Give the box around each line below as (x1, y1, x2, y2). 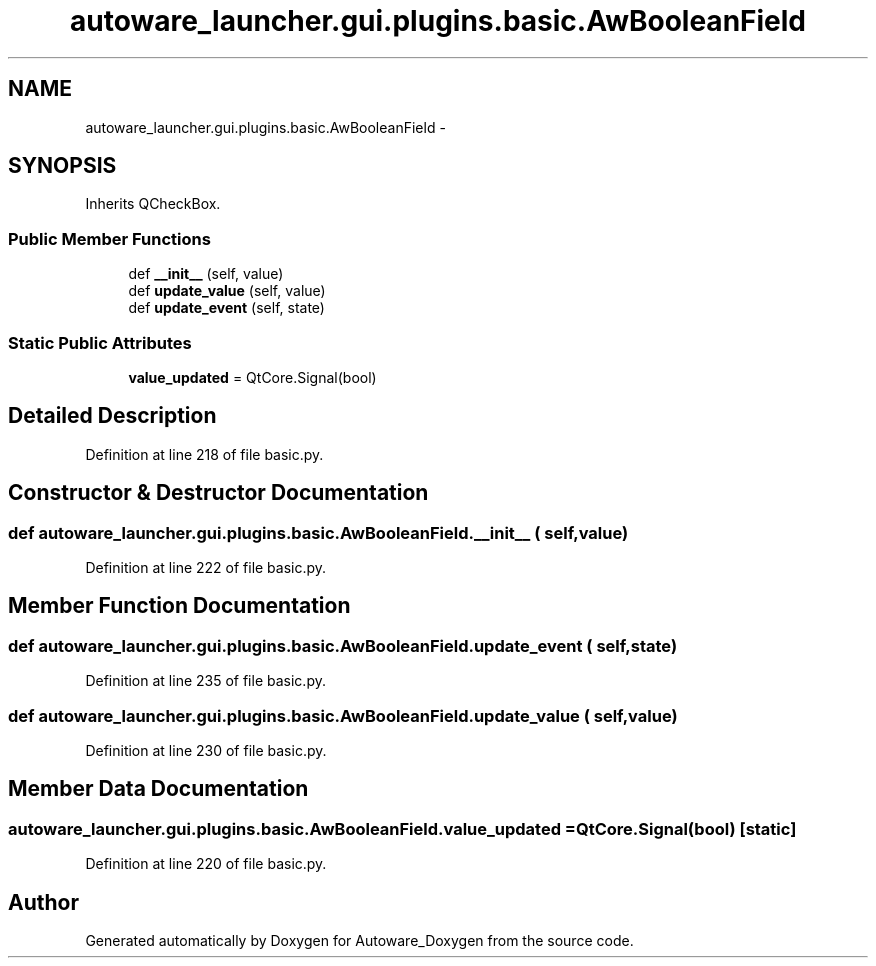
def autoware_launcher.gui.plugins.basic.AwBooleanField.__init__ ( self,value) (8, 522, 629, 543)
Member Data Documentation (8, 776, 309, 802)
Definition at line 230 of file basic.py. (85, 741, 327, 759)
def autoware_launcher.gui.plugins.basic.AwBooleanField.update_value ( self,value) (8, 705, 678, 726)
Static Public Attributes (8, 332, 192, 353)
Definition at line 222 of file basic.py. (85, 559, 327, 576)
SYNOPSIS (8, 153, 117, 179)
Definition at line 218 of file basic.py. (85, 445, 324, 463)
